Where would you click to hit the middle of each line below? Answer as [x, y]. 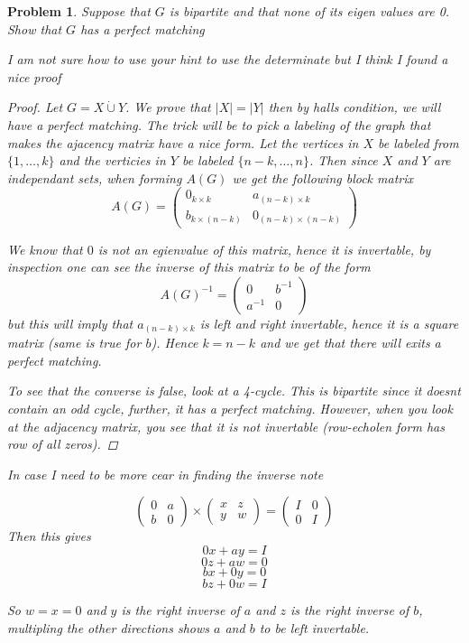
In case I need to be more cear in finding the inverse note [166, 474]
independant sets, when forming [95, 177]
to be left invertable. [314, 627]
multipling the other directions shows [108, 627]
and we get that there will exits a [350, 343]
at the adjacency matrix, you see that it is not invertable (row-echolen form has [226, 426]
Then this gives [49, 536]
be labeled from [418, 142]
